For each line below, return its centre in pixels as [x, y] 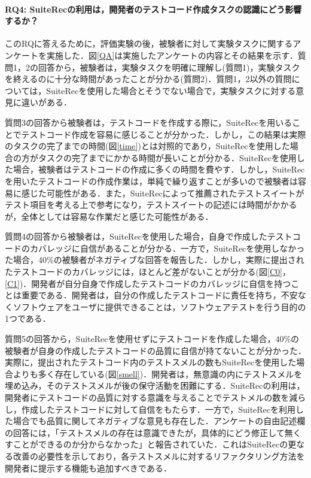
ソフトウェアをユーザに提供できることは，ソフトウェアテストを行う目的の [159, 306]
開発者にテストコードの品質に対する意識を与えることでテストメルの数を [147, 397]
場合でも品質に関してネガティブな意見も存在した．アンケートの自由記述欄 [159, 421]
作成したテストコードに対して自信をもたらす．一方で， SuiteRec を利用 [158, 409]
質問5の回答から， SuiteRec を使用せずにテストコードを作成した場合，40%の [152, 339]
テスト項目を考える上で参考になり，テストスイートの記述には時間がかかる [151, 205]
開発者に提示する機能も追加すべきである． [88, 468]
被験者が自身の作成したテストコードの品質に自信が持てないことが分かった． [155, 350]
